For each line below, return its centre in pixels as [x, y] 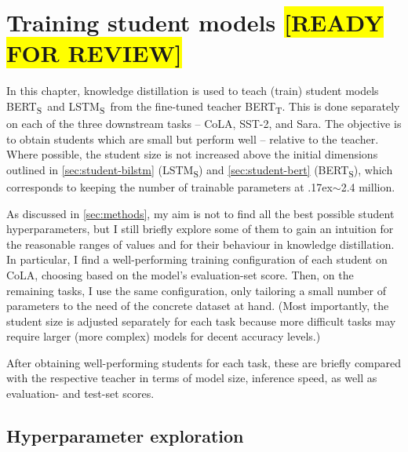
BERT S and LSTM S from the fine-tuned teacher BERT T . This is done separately [203, 107]
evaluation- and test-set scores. [80, 394]
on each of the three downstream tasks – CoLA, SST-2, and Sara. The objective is [204, 124]
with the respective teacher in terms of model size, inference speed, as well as [192, 378]
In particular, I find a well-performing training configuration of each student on [197, 259]
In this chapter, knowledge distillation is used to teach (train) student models [193, 91]
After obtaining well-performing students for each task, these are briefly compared [204, 362]
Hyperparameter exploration [125, 436]
